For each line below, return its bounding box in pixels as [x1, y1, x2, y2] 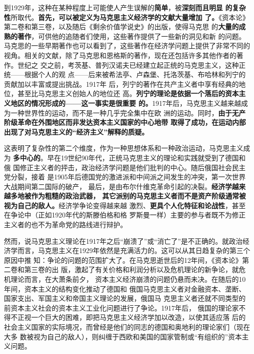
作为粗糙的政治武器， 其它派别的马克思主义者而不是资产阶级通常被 [31, 191, 246, 201]
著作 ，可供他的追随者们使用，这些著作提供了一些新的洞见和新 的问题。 [17, 31, 246, 41]
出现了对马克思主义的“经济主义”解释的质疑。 [4, 126, 148, 137]
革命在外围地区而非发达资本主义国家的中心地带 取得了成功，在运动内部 [17, 117, 246, 127]
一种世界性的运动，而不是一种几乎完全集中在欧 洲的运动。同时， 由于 [10, 107, 232, 118]
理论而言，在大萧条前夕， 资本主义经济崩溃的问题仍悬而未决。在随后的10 [10, 274, 246, 284]
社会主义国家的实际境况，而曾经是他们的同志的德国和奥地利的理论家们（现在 [4, 322, 250, 332]
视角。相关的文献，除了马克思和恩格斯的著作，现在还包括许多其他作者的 [4, 50, 236, 60]
